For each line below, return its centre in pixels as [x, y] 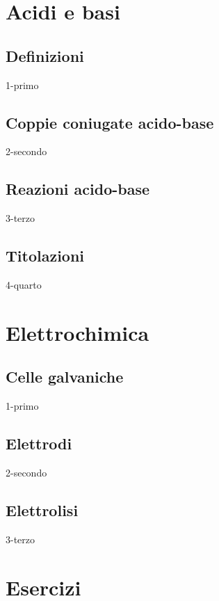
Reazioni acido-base [78, 189]
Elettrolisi [42, 510]
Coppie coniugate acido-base [110, 122]
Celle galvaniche [65, 377]
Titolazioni [45, 256]
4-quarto [24, 284]
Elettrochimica [78, 332]
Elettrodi [39, 443]
